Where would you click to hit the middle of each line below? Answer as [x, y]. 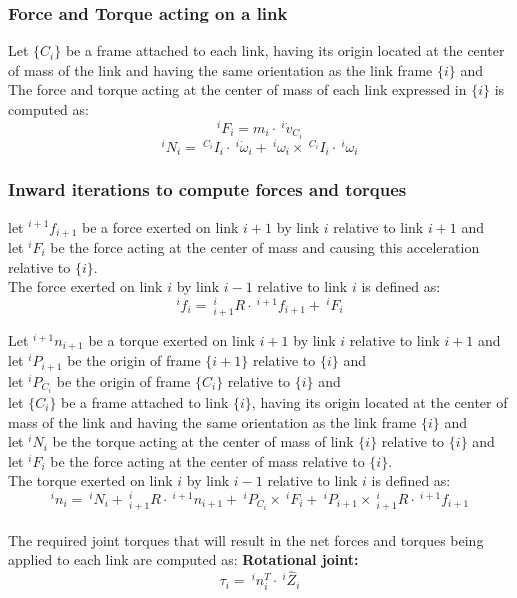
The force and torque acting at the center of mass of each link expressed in [237, 89]
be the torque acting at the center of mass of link [203, 441]
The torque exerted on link [90, 480]
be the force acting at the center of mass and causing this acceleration [265, 246]
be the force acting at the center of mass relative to [207, 460]
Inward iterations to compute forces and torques [207, 189]
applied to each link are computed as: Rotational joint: [183, 559]
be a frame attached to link [145, 401]
